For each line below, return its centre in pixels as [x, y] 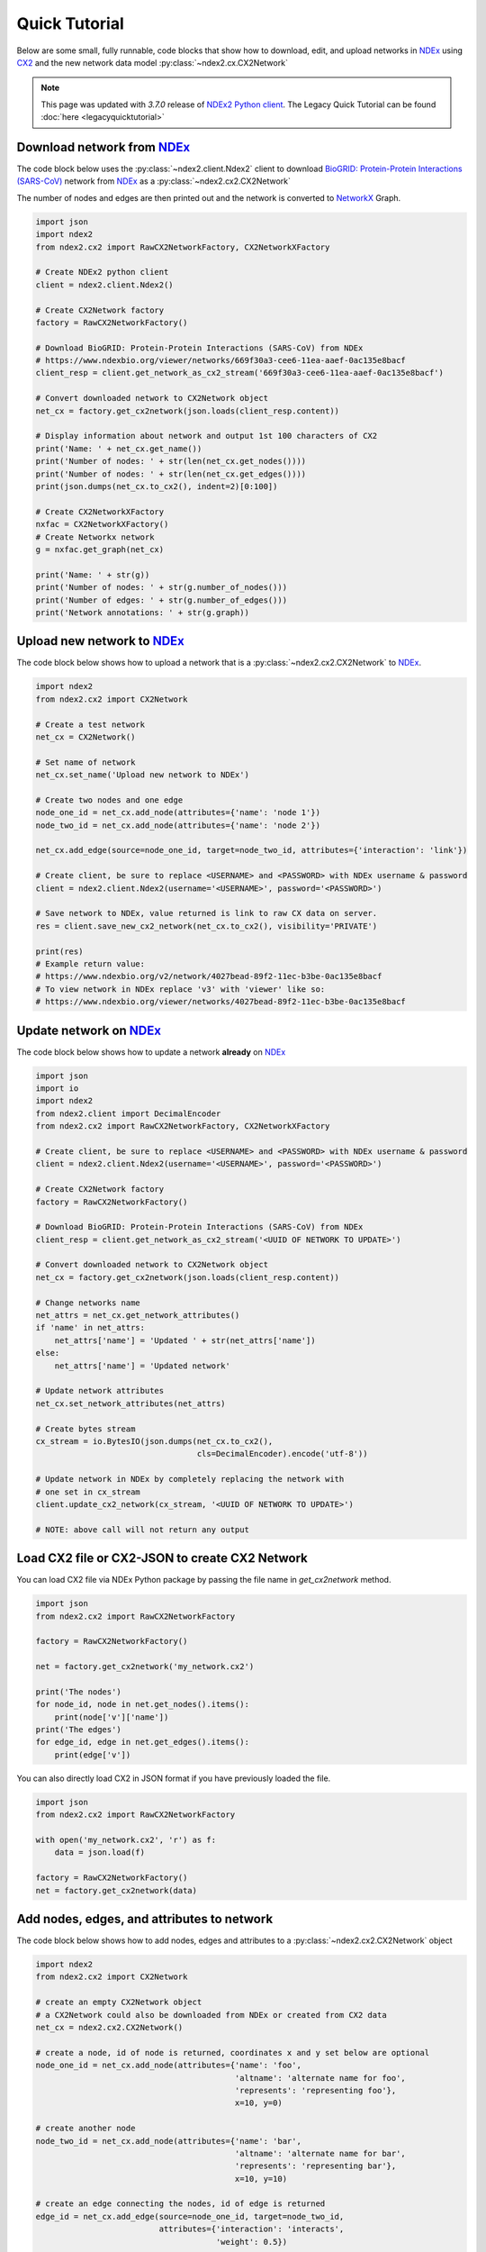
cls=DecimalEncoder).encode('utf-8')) [282, 1454]
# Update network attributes [100, 1391]
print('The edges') [78, 1730]
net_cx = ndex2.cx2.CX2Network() [109, 2027]
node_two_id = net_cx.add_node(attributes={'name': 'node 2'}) [178, 825]
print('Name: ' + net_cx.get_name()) [119, 449]
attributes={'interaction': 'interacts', [252, 2229]
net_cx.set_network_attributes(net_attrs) [130, 1403]
